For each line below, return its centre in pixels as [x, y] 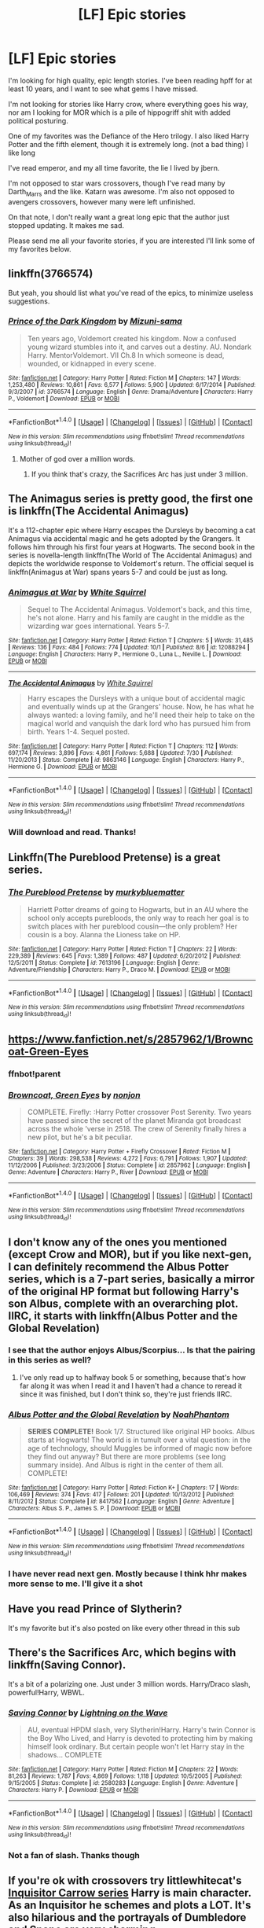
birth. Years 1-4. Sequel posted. [78, 731]
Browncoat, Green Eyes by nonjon [74, 1095]
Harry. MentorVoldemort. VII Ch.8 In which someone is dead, [126, 355]
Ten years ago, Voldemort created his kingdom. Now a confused [132, 338]
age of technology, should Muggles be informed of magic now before [140, 1448]
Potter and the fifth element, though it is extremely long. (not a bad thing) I [128, 144]
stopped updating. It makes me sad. [66, 225]
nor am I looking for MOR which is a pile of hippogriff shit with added [119, 112]
